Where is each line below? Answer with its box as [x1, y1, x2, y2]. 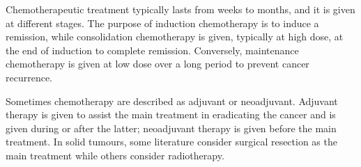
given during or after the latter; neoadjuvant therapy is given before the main [6, 120, 337, 135]
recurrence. [6, 70, 53, 84]
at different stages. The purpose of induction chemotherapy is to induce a [6, 15, 319, 30]
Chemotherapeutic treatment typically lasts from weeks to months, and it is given [6, 2, 355, 16]
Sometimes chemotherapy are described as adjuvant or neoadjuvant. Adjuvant [6, 93, 338, 108]
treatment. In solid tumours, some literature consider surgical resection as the [6, 134, 337, 149]
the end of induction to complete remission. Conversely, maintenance [6, 42, 299, 57]
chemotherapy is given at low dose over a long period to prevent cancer [6, 56, 309, 71]
